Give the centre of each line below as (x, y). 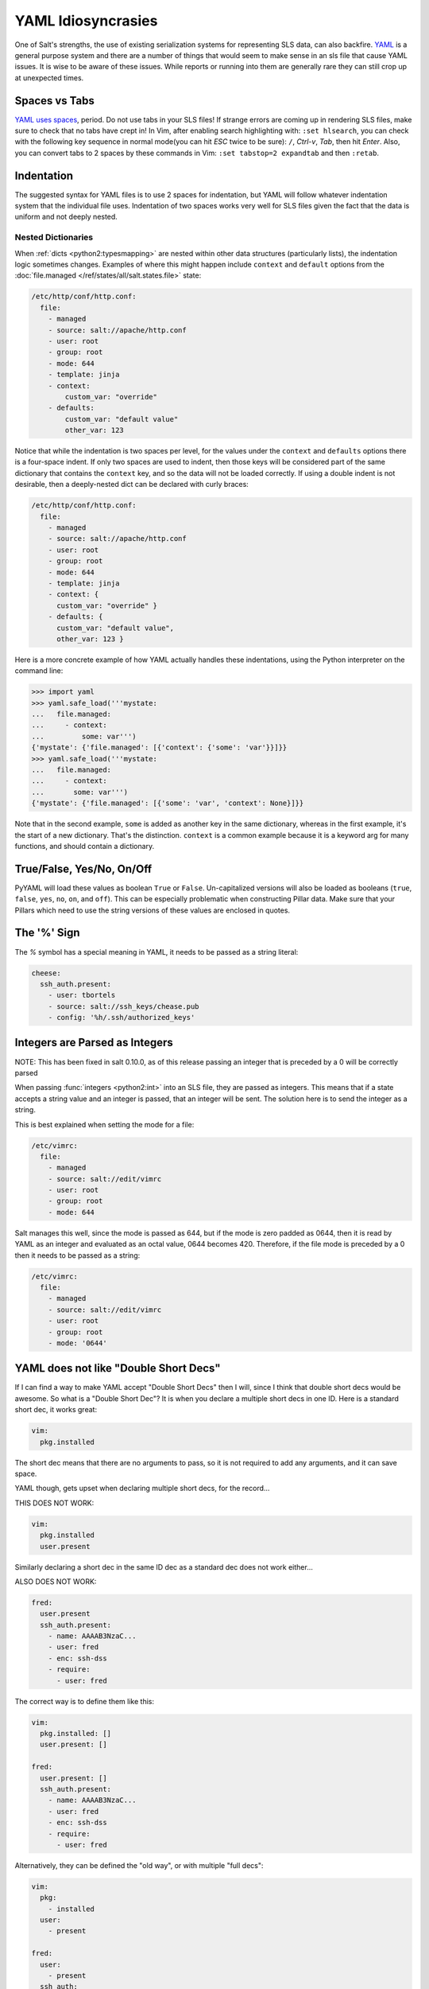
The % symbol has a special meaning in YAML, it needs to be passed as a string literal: (157, 952)
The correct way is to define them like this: (85, 1701)
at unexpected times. (49, 78)
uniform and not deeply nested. (66, 217)
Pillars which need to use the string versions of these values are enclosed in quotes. (152, 910)
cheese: (46, 973)
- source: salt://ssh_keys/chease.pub (124, 1006)
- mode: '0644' (77, 1343)
